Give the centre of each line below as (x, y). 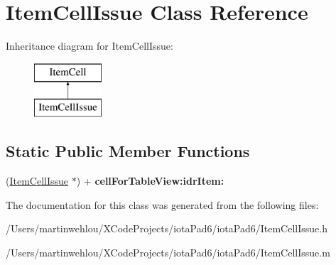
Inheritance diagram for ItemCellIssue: (90, 46)
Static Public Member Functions (128, 151)
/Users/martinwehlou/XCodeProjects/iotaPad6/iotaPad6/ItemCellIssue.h (167, 228)
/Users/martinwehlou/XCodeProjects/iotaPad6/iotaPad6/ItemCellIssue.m (168, 252)
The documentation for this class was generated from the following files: (162, 204)
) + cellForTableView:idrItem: (150, 181)
